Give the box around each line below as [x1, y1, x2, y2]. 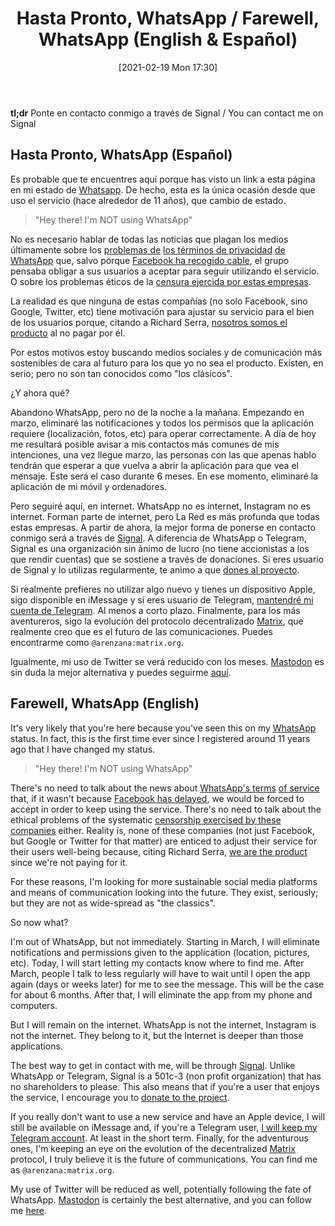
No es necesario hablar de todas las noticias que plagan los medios [10, 233, 289, 245]
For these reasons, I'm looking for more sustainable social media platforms [10, 875, 318, 887]
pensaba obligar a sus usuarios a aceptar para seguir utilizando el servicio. [10, 265, 320, 277]
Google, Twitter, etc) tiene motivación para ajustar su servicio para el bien [10, 305, 315, 317]
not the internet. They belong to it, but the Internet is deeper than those [10, 1029, 304, 1041]
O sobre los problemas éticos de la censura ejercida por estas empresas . [10, 275, 312, 287]
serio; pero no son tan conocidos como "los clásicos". [10, 367, 233, 379]
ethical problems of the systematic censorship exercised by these [10, 813, 282, 826]
